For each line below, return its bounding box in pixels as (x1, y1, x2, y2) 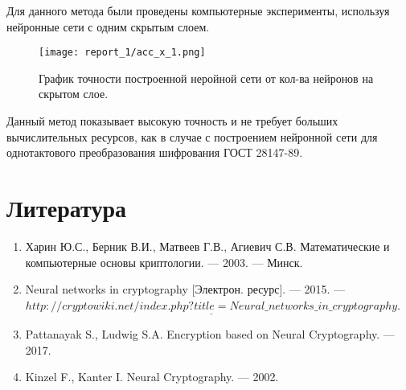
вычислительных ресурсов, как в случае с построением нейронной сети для (6, 128, 378, 145)
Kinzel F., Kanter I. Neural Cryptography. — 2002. (25, 368, 279, 385)
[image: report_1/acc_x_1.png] (39, 47, 206, 59)
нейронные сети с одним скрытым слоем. (6, 18, 210, 35)
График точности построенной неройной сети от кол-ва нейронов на (39, 69, 374, 86)
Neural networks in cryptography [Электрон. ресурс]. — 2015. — (25, 281, 346, 298)
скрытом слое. (39, 85, 109, 102)
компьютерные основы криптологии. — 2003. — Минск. (25, 253, 303, 270)
